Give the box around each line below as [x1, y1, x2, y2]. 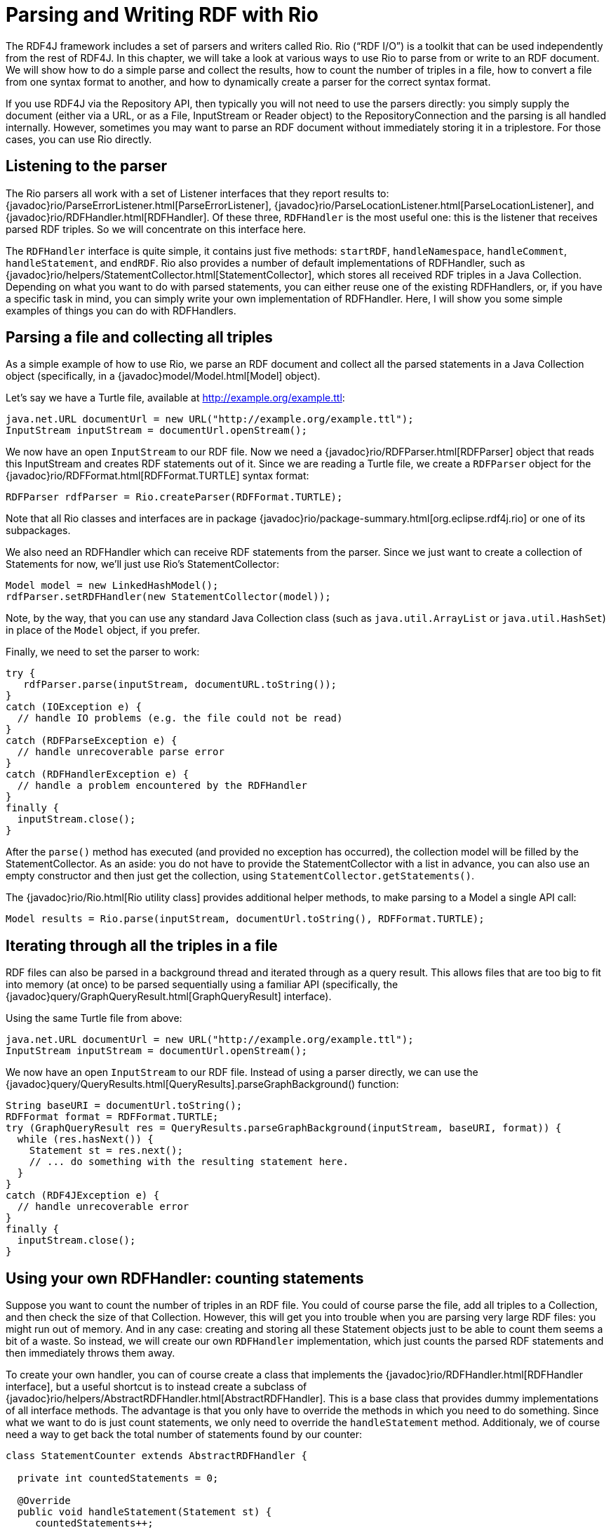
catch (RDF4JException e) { [6, 1190, 160, 1202]
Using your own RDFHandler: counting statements [6, 1269, 364, 1287]
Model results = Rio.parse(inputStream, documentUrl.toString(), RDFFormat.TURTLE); [6, 913, 485, 925]
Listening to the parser [6, 157, 168, 175]
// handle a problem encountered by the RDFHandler [17, 780, 307, 792]
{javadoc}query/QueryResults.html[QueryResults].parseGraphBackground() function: [6, 1078, 399, 1091]
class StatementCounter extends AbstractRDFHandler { [6, 1450, 307, 1462]
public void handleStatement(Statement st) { [17, 1506, 272, 1518]
